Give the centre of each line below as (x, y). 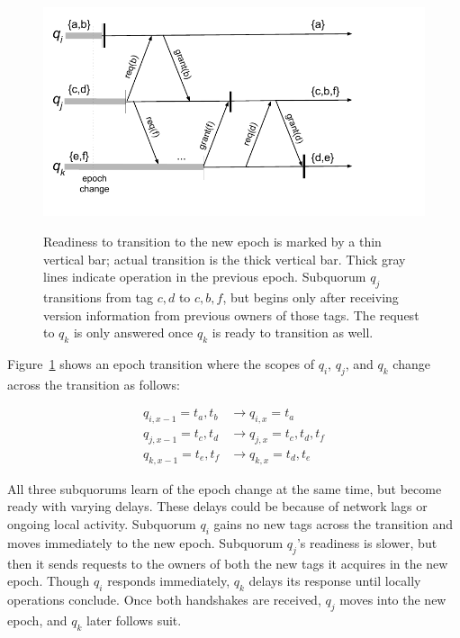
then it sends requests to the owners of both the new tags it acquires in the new (228, 563)
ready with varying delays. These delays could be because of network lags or (217, 506)
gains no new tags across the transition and (334, 523)
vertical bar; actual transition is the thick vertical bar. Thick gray (225, 259)
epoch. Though (49, 581)
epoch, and (37, 620)
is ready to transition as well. (293, 332)
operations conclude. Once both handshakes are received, (164, 599)
